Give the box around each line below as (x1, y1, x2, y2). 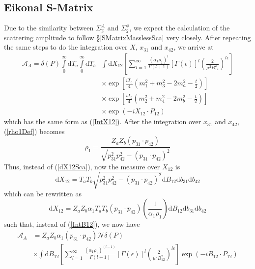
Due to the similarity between (4, 23, 94, 33)
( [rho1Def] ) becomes (4, 126, 65, 136)
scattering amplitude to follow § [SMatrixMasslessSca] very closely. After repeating (4, 32, 251, 42)
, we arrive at (173, 42, 214, 52)
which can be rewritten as (4, 188, 82, 198)
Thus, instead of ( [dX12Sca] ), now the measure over (4, 161, 160, 171)
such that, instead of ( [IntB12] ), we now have (4, 219, 140, 229)
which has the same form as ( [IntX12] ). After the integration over (4, 116, 201, 127)
